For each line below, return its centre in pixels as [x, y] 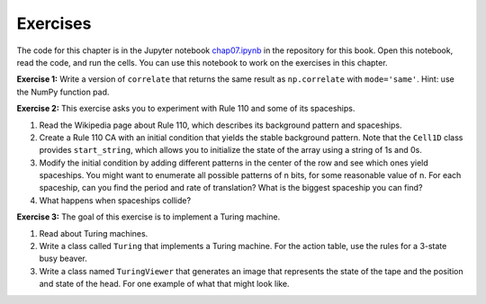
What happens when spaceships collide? [115, 200]
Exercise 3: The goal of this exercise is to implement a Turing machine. [148, 217]
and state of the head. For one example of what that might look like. [164, 284]
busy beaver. [63, 259]
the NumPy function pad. [63, 92]
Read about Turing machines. [94, 233]
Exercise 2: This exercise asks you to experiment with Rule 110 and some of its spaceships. [186, 109]
